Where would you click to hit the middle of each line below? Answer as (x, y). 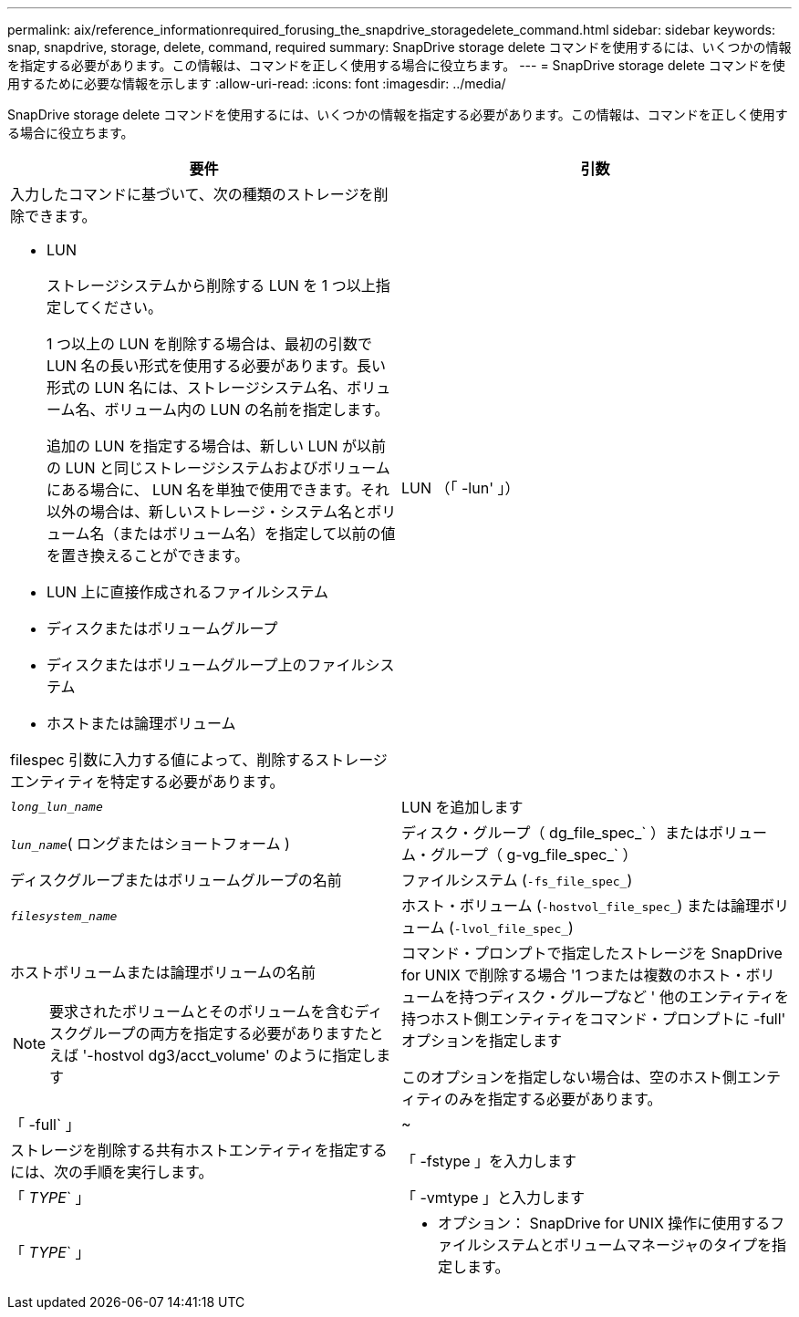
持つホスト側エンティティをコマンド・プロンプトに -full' (594, 1019)
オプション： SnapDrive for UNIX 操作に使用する (604, 1223)
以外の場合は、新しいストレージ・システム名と (207, 512)
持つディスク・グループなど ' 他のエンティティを (624, 997)
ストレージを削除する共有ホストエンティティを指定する (199, 1150)
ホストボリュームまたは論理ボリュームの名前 (163, 972)
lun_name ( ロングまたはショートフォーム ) (150, 844)
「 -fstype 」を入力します (489, 1161)
